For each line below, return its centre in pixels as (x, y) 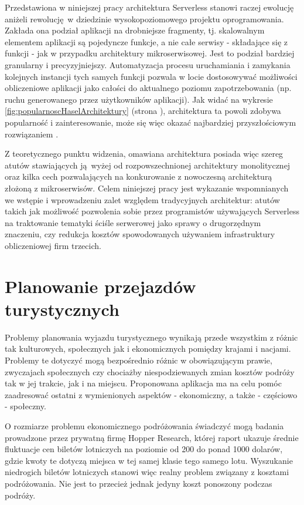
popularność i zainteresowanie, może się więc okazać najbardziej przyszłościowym (151, 122)
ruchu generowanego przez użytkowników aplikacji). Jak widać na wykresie (139, 99)
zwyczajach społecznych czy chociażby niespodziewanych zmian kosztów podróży (150, 371)
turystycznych (62, 309)
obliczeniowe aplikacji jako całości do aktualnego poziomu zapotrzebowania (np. (148, 88)
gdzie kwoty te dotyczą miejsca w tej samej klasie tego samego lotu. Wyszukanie (149, 460)
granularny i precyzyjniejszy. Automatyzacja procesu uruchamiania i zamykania (148, 64)
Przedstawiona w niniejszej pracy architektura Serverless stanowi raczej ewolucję (149, 7)
